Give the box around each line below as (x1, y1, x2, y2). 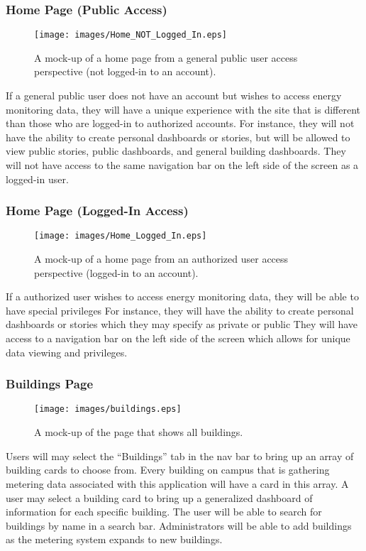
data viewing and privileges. (6, 344, 128, 359)
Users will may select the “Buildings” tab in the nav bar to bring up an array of (6, 448, 354, 463)
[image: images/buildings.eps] (34, 404, 182, 415)
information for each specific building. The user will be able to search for (6, 504, 322, 519)
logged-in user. (6, 171, 69, 186)
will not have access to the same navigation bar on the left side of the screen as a (6, 158, 359, 173)
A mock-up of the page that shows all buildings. (34, 425, 243, 440)
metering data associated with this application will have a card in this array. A (6, 476, 349, 491)
